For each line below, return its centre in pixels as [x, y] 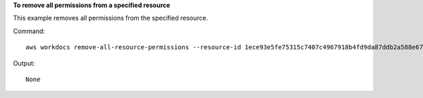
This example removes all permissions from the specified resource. [111, 18]
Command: [29, 31]
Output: [24, 63]
